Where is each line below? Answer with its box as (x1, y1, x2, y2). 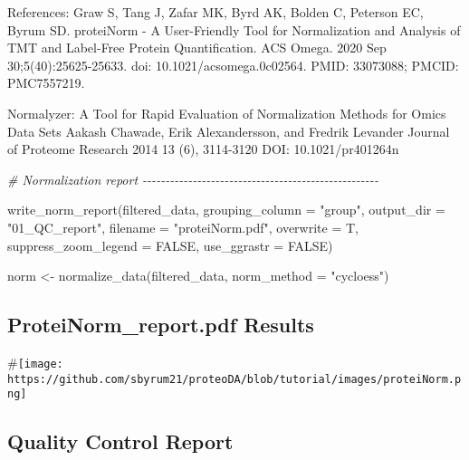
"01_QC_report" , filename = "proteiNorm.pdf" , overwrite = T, (7, 217, 359, 236)
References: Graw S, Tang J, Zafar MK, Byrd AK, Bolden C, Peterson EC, (7, 3, 424, 21)
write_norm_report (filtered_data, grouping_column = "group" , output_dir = (7, 200, 445, 219)
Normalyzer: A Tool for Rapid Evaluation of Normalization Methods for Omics (7, 103, 446, 122)
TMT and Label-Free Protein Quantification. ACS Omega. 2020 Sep (7, 38, 387, 57)
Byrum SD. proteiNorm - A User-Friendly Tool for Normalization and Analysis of (7, 20, 461, 39)
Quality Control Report (7, 427, 234, 455)
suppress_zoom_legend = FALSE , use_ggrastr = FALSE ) (7, 235, 333, 254)
